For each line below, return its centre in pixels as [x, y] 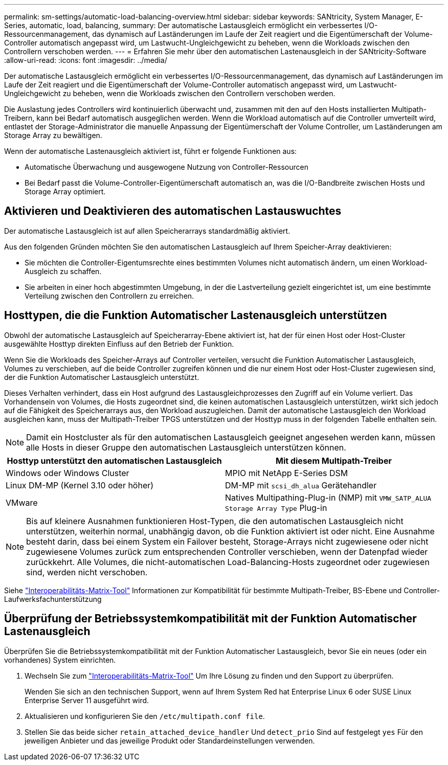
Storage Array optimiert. [65, 192]
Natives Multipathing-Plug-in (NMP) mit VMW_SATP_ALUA [328, 497]
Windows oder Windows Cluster [68, 473]
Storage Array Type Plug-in [276, 508]
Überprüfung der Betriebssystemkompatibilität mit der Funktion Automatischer [210, 619]
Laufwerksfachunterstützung [53, 599]
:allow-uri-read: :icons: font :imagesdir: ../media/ [86, 60]
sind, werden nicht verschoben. [87, 572]
